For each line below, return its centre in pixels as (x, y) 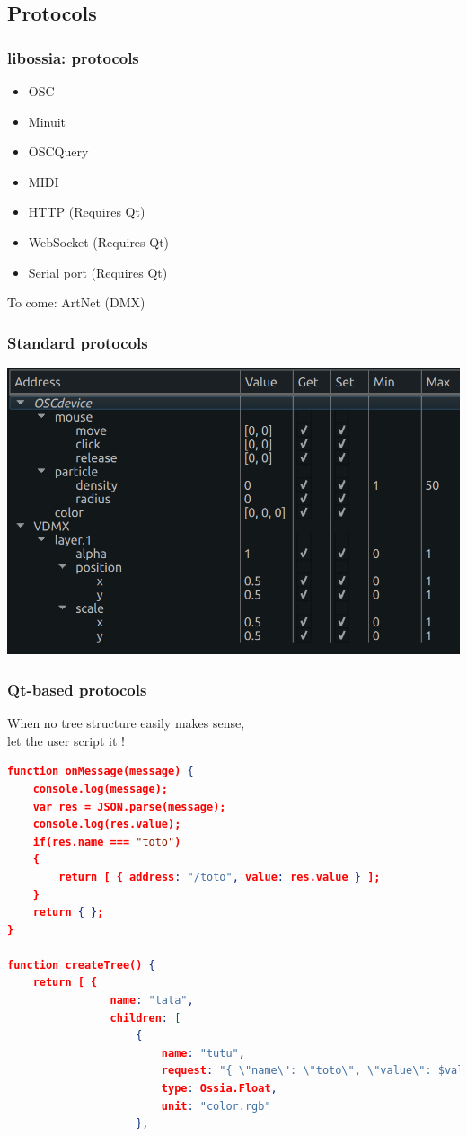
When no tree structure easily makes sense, (126, 723)
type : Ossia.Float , (219, 1089)
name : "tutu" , (203, 1053)
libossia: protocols (73, 57)
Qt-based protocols (77, 689)
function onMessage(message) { (101, 772)
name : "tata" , (152, 1001)
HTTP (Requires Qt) (87, 212)
